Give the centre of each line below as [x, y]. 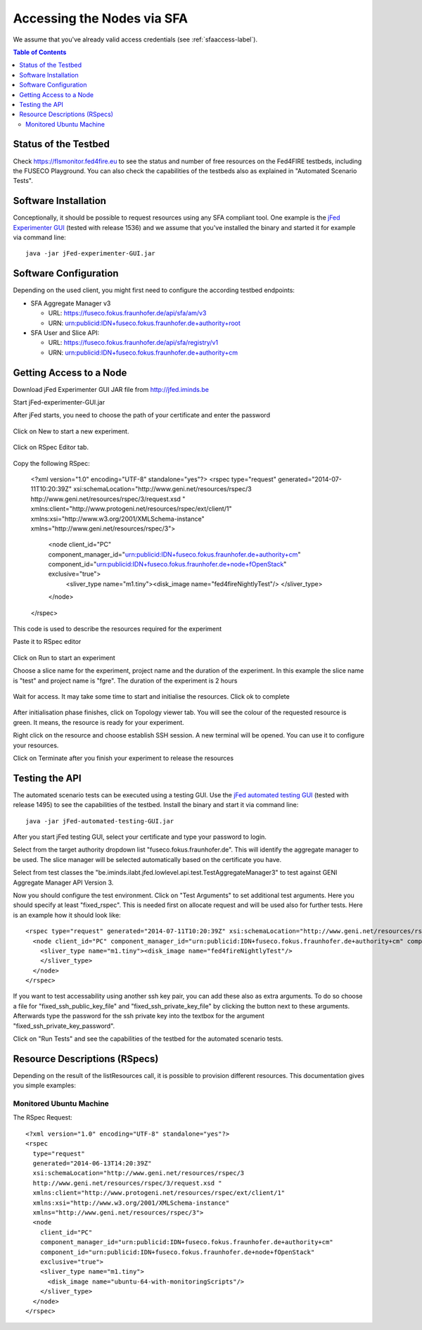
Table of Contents [40, 52]
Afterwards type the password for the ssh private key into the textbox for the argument [139, 1016]
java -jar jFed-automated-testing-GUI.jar [100, 821]
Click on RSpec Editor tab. [51, 448]
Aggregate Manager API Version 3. [63, 882]
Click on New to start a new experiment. [71, 431]
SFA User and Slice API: [65, 332]
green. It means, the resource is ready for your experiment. [98, 722]
